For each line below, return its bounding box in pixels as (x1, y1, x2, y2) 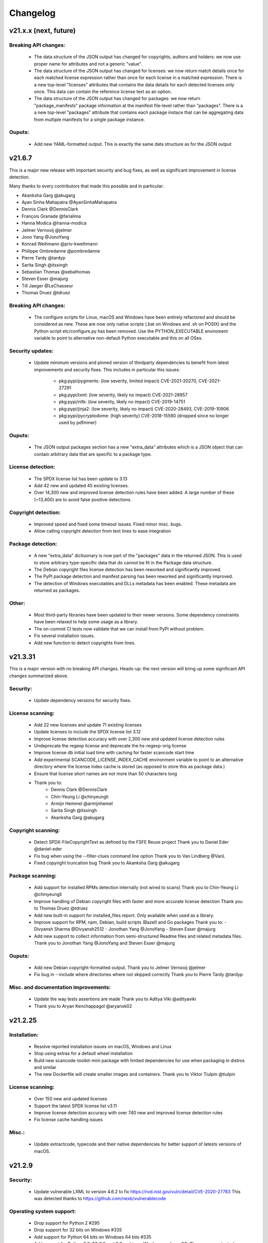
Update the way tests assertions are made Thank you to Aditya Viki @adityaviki (34, 996, 196, 1002)
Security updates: (9, 348, 54, 355)
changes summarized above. (9, 673, 68, 679)
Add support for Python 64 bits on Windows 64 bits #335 (34, 1234, 151, 1240)
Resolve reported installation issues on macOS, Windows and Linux (34, 1043, 172, 1049)
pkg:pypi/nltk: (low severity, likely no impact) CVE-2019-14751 (59, 399, 186, 405)
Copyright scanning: (9, 827, 60, 834)
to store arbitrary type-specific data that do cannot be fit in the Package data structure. (34, 559, 213, 565)
